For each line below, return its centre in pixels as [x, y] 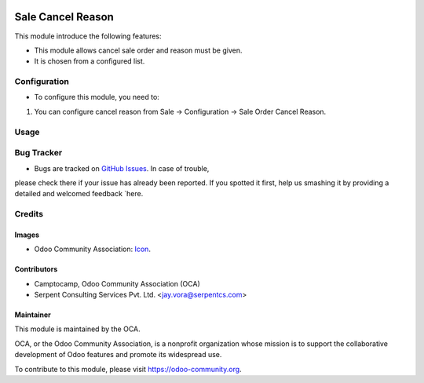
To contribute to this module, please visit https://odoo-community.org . [128, 369]
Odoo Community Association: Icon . [92, 249]
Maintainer [33, 315]
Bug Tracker [38, 153]
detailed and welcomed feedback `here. [79, 194]
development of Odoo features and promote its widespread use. [118, 355]
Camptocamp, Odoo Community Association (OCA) [117, 283]
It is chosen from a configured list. [90, 61]
